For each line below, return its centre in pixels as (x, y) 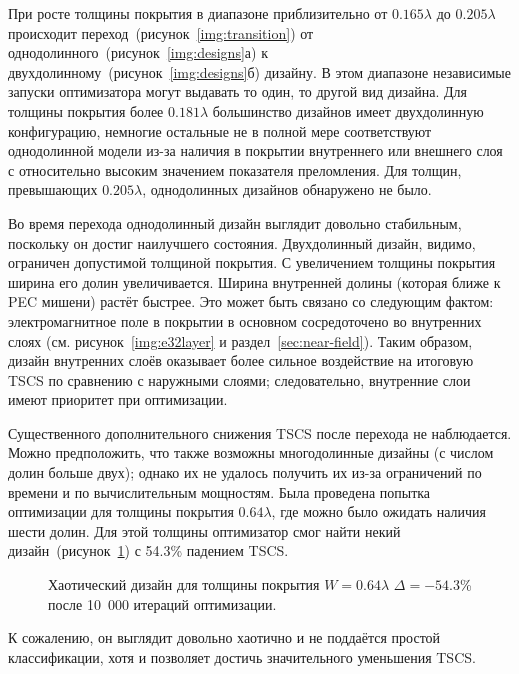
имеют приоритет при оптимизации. (118, 399)
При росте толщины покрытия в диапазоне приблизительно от (198, 13)
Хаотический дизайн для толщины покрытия (184, 584)
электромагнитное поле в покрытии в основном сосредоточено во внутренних (245, 320)
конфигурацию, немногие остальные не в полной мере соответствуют (220, 130)
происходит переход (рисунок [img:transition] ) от (161, 32)
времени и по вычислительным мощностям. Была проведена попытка (219, 491)
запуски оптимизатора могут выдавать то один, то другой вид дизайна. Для (237, 91)
